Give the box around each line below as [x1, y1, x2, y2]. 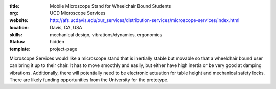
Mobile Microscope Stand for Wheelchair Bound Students [50, 3, 171, 9]
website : [9, 17, 29, 23]
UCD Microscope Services [50, 10, 106, 16]
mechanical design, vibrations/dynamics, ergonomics [50, 31, 163, 38]
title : [9, 3, 20, 9]
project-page [50, 46, 78, 52]
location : [9, 25, 29, 31]
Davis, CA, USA [50, 25, 83, 31]
